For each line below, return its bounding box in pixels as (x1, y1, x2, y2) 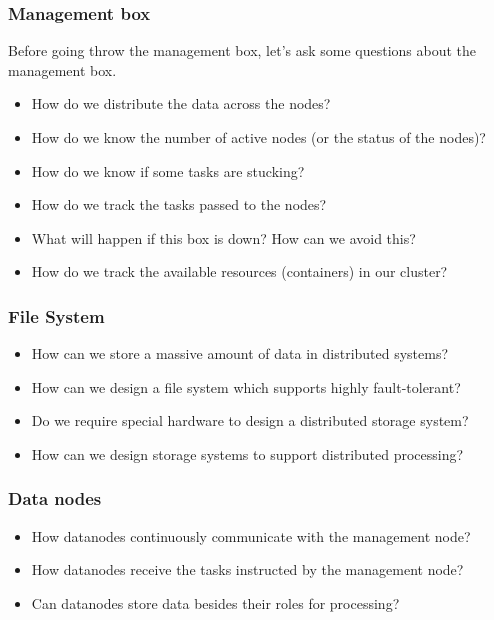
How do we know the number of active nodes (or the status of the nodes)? (31, 127, 486, 147)
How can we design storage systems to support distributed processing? (31, 443, 464, 464)
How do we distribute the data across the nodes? (31, 93, 331, 114)
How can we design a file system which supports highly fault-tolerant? (31, 376, 461, 397)
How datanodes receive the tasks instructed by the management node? (31, 559, 464, 580)
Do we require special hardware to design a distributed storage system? (31, 410, 469, 431)
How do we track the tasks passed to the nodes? (31, 194, 327, 215)
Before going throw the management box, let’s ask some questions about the (8, 40, 477, 61)
